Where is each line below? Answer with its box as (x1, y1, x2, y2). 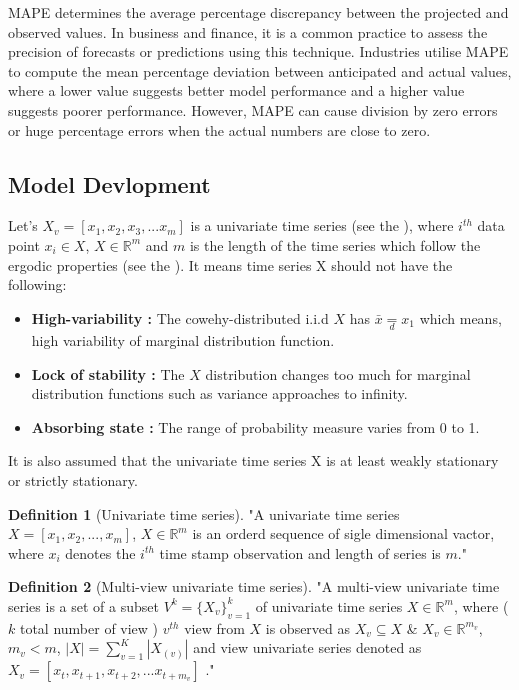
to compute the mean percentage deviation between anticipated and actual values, (8, 60, 512, 81)
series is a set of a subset (8, 595, 159, 616)
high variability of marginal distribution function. (31, 329, 335, 350)
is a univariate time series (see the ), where (190, 215, 454, 236)
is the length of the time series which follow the (189, 234, 481, 255)
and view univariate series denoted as (193, 637, 422, 658)
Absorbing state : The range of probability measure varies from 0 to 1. (31, 416, 480, 437)
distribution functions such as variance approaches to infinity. (31, 383, 408, 404)
